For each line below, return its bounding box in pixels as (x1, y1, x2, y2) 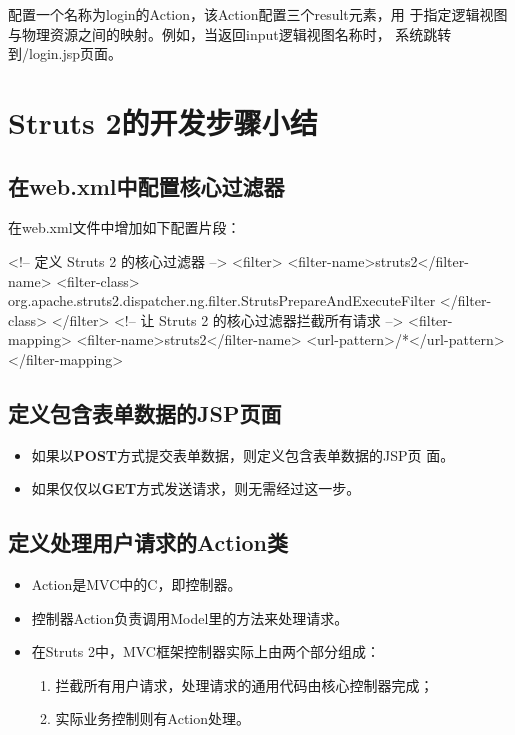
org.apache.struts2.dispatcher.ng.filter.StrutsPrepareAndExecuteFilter (8, 290, 436, 311)
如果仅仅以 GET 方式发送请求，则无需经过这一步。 (31, 478, 361, 499)
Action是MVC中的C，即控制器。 (31, 574, 242, 595)
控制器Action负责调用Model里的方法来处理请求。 (31, 607, 349, 628)
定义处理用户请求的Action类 (8, 527, 288, 558)
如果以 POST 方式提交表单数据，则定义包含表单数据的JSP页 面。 (31, 444, 455, 465)
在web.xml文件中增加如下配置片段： (8, 217, 241, 238)
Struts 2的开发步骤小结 (8, 101, 318, 142)
